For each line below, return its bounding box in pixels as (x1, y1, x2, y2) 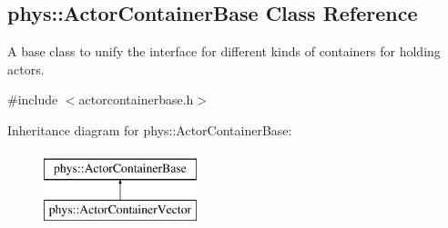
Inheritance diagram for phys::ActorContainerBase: (7, 120, 292, 139)
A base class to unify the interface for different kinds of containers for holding (7, 42, 441, 61)
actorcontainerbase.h (78, 90, 194, 109)
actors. (7, 59, 45, 78)
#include (7, 90, 58, 109)
